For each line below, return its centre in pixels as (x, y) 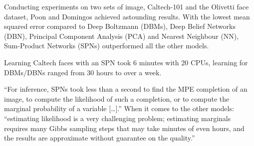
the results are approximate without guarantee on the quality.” (100, 138)
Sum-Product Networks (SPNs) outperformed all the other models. (107, 46)
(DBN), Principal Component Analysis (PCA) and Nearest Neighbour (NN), (122, 36)
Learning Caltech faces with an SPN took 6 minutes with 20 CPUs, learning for (126, 62)
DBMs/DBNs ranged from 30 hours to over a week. (83, 72)
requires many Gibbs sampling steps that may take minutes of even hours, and (124, 128)
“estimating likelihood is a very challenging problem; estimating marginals (118, 118)
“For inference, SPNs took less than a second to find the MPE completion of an (126, 89)
